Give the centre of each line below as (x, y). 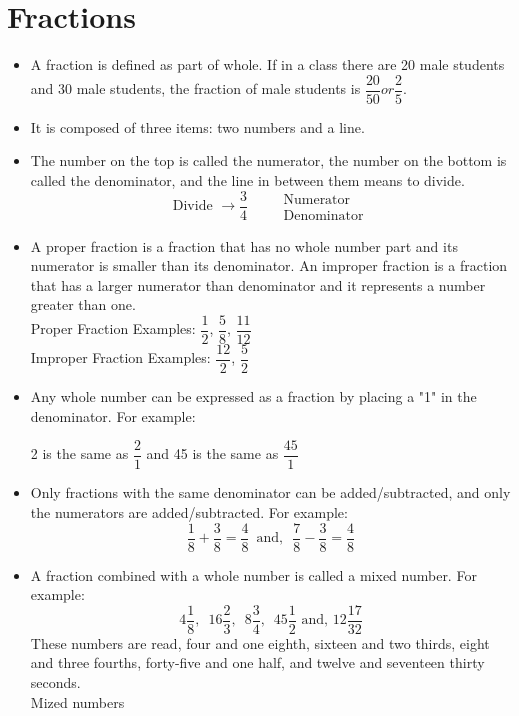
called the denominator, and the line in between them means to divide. (247, 179)
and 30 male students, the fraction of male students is (195, 88)
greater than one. (83, 304)
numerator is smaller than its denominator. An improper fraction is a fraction (269, 265)
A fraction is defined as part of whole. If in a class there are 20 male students (267, 64)
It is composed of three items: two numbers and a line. (197, 126)
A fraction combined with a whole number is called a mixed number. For (253, 574)
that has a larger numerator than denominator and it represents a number (258, 284)
